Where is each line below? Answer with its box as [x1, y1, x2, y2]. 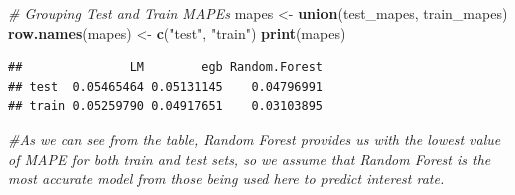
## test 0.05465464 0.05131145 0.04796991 [8, 79, 323, 94]
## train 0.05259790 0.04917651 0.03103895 [8, 99, 323, 114]
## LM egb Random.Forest [8, 60, 323, 75]
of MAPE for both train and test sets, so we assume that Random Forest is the [8, 148, 491, 169]
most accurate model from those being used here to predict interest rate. [8, 168, 445, 189]
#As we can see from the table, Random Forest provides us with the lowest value [8, 128, 501, 149]
